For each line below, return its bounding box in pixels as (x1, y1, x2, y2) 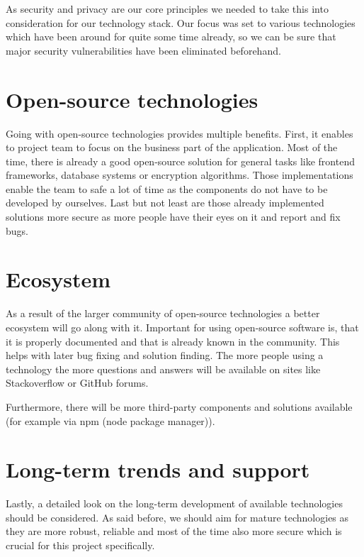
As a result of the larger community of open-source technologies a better (6, 306, 320, 321)
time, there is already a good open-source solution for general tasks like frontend (6, 153, 355, 168)
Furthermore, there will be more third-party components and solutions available (6, 399, 353, 414)
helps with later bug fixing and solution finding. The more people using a (6, 348, 324, 363)
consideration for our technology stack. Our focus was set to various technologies (6, 15, 356, 30)
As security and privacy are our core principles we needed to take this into (6, 1, 329, 16)
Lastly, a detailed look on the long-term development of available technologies (6, 496, 343, 511)
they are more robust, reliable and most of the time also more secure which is (6, 524, 342, 539)
